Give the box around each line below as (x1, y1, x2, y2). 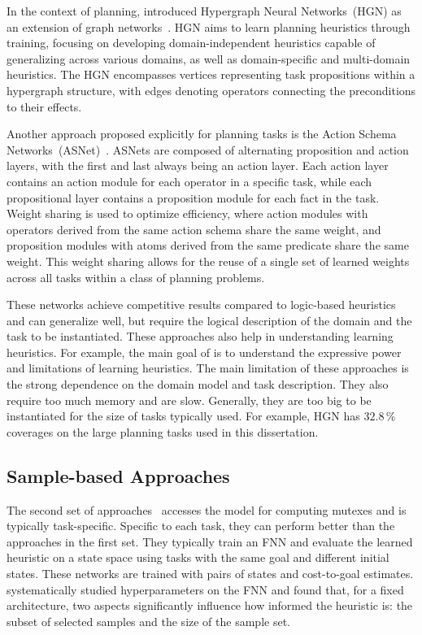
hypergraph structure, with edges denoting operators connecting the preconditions (7, 81, 416, 98)
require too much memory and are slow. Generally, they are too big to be (7, 391, 372, 408)
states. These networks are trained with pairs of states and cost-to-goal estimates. (7, 565, 414, 582)
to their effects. (7, 98, 82, 115)
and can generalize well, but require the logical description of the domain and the (7, 311, 412, 328)
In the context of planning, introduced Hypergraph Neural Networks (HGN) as (7, 2, 402, 19)
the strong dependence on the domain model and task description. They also (7, 376, 389, 393)
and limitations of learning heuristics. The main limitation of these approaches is (7, 359, 409, 376)
